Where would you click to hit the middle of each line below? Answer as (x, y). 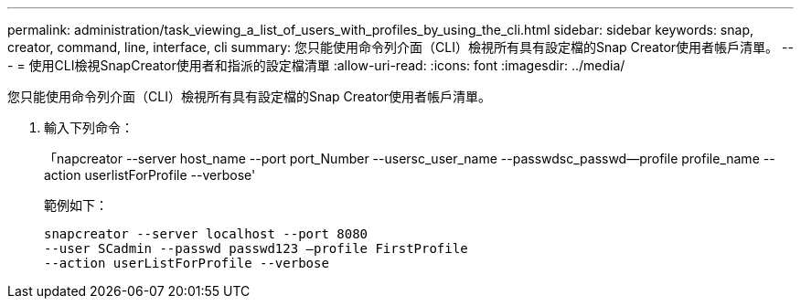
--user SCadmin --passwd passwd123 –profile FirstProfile (256, 248)
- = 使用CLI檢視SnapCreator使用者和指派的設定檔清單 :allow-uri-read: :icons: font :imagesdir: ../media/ (316, 65)
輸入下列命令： (89, 127)
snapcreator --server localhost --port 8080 (206, 234)
